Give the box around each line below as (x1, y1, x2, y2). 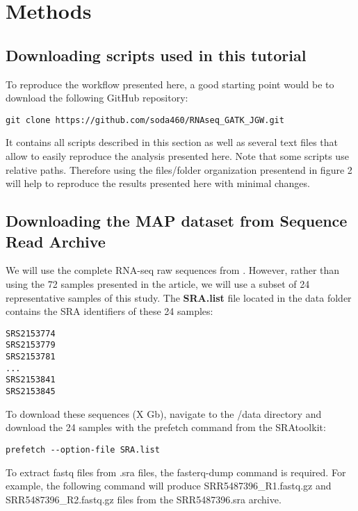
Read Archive (6, 230, 106, 252)
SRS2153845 (6, 387, 56, 397)
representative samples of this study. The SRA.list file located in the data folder (6, 290, 352, 305)
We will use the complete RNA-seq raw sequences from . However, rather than (6, 263, 340, 277)
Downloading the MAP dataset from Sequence (6, 210, 348, 232)
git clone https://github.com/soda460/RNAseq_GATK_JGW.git (6, 115, 284, 125)
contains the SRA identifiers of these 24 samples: (6, 304, 213, 318)
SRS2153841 (6, 375, 56, 385)
